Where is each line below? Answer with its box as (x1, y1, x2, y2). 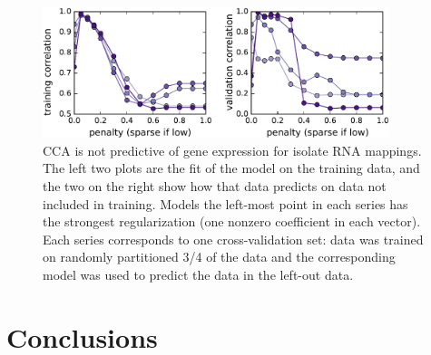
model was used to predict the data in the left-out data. (43, 265, 354, 284)
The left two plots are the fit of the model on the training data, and (43, 158, 420, 177)
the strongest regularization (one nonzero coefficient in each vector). (43, 212, 421, 231)
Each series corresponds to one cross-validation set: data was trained (43, 229, 424, 248)
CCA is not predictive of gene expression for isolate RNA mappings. (43, 140, 422, 159)
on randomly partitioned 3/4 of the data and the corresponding (43, 247, 396, 266)
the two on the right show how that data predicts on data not (43, 177, 387, 196)
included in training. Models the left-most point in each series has (43, 194, 408, 213)
